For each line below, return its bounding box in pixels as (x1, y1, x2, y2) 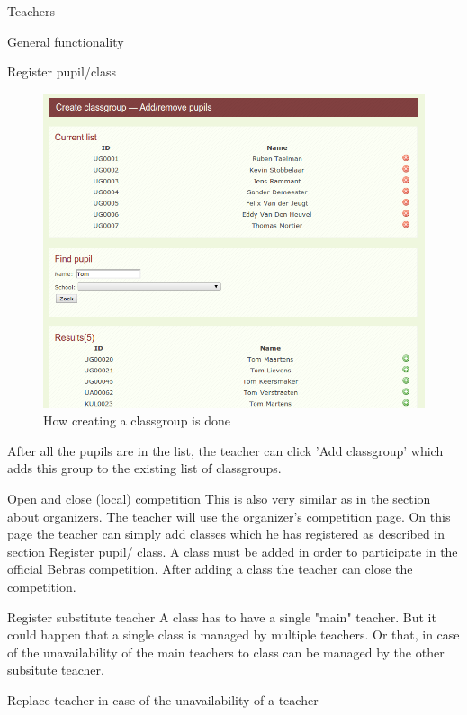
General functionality (7, 31, 124, 50)
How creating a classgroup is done (43, 411, 230, 430)
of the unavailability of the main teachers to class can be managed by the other (7, 642, 445, 661)
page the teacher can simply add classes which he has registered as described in (7, 524, 445, 543)
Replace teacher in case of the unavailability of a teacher (7, 691, 319, 710)
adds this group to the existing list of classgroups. (7, 459, 282, 478)
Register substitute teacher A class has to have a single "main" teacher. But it (7, 607, 436, 626)
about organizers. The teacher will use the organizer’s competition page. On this (7, 506, 451, 525)
